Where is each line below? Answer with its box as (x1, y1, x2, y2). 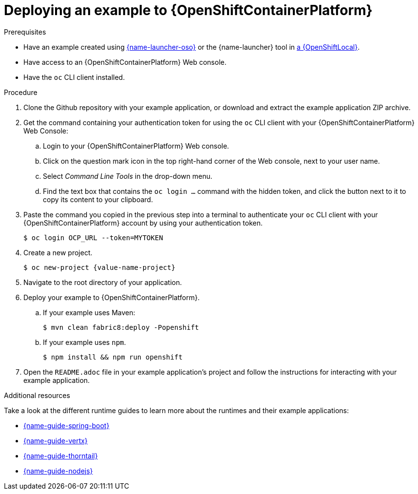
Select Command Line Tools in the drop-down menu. (43, 171, 212, 180)
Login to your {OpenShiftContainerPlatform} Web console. (43, 141, 229, 150)
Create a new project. (23, 248, 93, 257)
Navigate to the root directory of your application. (23, 278, 182, 286)
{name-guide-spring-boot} (23, 421, 110, 430)
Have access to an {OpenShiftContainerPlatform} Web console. (23, 57, 227, 66)
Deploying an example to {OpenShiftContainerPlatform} (4, 2, 373, 19)
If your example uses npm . (43, 338, 126, 346)
